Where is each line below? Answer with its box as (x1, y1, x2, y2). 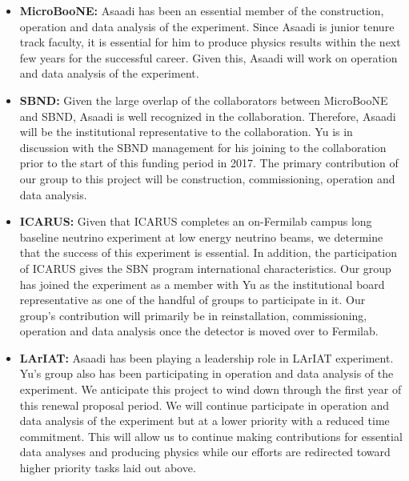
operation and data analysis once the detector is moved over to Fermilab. (19, 323, 379, 339)
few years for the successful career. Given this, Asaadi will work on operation (19, 49, 398, 66)
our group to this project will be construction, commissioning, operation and (19, 170, 395, 186)
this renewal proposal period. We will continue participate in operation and (19, 396, 390, 413)
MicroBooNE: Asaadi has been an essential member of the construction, (19, 2, 384, 18)
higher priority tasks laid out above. (19, 459, 196, 476)
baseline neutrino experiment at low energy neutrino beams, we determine (19, 228, 383, 245)
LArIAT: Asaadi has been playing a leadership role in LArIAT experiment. (19, 349, 394, 366)
